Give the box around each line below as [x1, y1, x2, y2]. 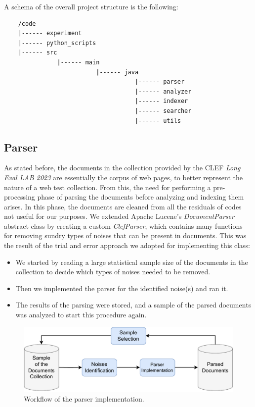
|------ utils [134, 117, 181, 124]
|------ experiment [18, 30, 82, 37]
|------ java [96, 68, 139, 76]
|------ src [18, 49, 57, 56]
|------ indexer [134, 98, 188, 105]
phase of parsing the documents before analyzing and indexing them [37, 192, 244, 202]
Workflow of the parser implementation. [24, 393, 144, 404]
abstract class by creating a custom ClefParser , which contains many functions [4, 220, 243, 231]
